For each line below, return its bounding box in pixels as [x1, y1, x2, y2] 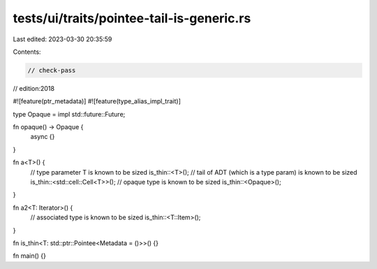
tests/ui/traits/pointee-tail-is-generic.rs [13, 10, 251, 26]
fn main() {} [13, 252, 47, 260]
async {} [30, 133, 55, 141]
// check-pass [27, 66, 76, 74]
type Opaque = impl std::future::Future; [13, 110, 126, 118]
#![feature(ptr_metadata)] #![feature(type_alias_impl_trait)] [13, 97, 181, 106]
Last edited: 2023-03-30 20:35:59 [13, 35, 112, 43]
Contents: [13, 48, 41, 56]
